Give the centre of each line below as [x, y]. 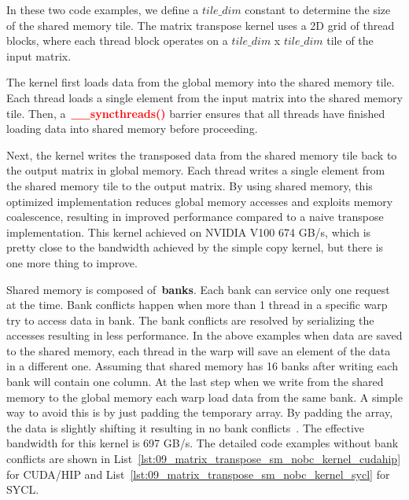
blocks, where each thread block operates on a [117, 40]
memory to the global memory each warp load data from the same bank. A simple [204, 397]
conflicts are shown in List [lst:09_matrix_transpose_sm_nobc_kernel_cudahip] [204, 459]
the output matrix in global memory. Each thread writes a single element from [196, 170]
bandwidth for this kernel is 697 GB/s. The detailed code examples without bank [203, 443]
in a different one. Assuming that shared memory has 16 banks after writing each [202, 366]
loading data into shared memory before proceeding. [132, 129]
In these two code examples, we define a [103, 9]
